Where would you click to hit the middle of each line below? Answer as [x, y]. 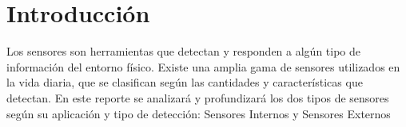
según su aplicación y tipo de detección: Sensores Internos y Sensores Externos [199, 113]
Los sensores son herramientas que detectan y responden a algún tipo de [184, 51]
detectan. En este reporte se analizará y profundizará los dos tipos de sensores [198, 97]
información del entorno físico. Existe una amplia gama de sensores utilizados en [203, 66]
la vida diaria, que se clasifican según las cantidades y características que [185, 82]
